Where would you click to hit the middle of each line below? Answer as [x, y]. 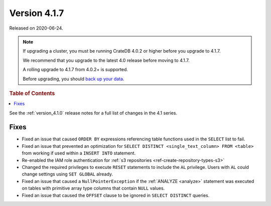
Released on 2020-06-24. [36, 28]
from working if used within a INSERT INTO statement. [79, 153]
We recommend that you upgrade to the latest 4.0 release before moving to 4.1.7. [106, 60]
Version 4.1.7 [37, 13]
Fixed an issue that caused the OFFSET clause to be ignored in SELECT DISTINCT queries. [116, 195]
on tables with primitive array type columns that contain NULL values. [93, 188]
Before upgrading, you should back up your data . [74, 79]
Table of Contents [32, 93]
